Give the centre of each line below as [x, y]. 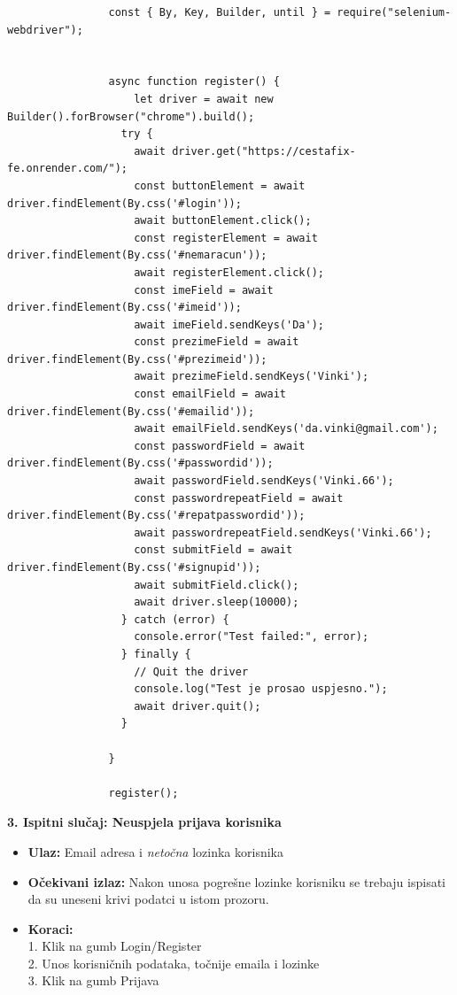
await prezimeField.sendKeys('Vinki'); [252, 377]
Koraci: [50, 928]
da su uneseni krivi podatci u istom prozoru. [148, 899]
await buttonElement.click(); [223, 221]
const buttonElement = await [220, 185]
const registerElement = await [226, 238]
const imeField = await [204, 290]
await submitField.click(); [217, 585]
